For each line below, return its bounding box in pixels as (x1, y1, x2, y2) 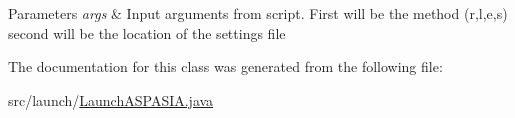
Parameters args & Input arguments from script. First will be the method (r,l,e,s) (8, 3, 508, 23)
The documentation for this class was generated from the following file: (8, 56, 443, 77)
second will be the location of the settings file (8, 22, 286, 43)
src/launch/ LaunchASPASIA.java (8, 89, 214, 110)
